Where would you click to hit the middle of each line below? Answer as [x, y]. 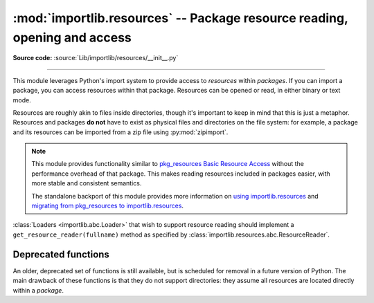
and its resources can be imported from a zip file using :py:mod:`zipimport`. [121, 132]
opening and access [72, 37]
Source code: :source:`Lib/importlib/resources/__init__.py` [96, 58]
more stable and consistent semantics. [87, 183]
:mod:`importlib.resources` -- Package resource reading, [180, 18]
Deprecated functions [61, 254]
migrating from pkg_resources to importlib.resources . [107, 206]
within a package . [38, 290]
